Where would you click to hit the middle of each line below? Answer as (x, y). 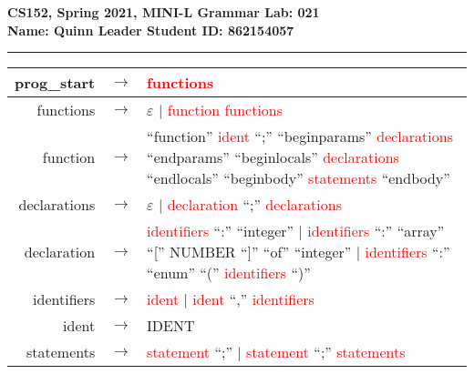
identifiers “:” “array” (376, 231)
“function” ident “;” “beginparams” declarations (300, 136)
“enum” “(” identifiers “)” (229, 273)
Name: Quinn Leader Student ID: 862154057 (151, 30)
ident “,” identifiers (253, 299)
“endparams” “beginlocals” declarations (273, 157)
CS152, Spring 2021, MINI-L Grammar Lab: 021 (164, 12)
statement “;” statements (326, 352)
